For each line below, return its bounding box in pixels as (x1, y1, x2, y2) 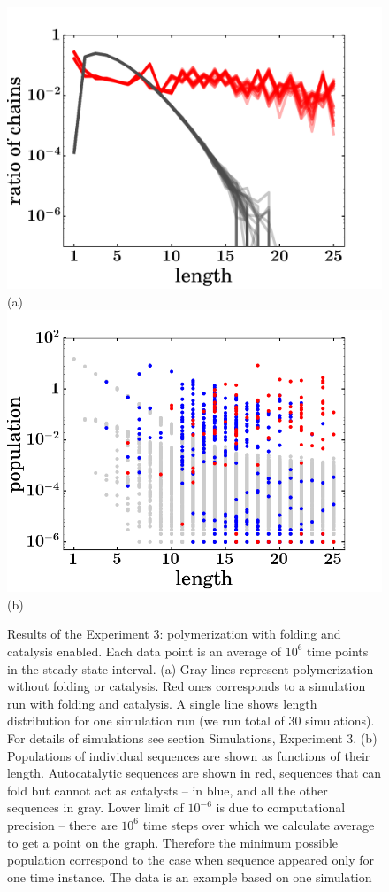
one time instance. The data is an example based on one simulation (7, 867, 372, 886)
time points (307, 641, 369, 660)
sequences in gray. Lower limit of (7, 798, 184, 817)
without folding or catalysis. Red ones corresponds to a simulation (7, 677, 366, 695)
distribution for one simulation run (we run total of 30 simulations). (7, 711, 375, 730)
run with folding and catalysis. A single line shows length (7, 694, 317, 712)
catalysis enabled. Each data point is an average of (7, 641, 282, 660)
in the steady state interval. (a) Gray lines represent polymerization (7, 659, 374, 678)
